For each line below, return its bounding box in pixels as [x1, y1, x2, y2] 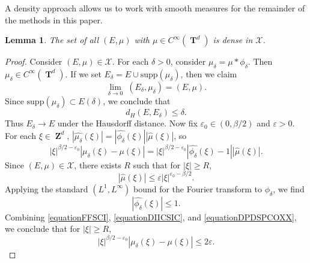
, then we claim [180, 67, 237, 80]
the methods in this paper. [5, 13, 103, 26]
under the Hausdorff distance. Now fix [57, 117, 198, 129]
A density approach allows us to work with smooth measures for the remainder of [5, 2, 305, 14]
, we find [273, 182, 305, 195]
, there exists [74, 158, 121, 171]
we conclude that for [5, 222, 81, 235]
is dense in [213, 34, 253, 46]
